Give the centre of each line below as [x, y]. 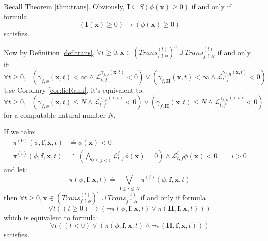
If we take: [20, 132]
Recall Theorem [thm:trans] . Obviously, [64, 6]
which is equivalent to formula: [51, 217]
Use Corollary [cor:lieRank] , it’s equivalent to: [74, 89]
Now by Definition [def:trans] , [49, 52]
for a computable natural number [55, 115]
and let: [16, 169]
